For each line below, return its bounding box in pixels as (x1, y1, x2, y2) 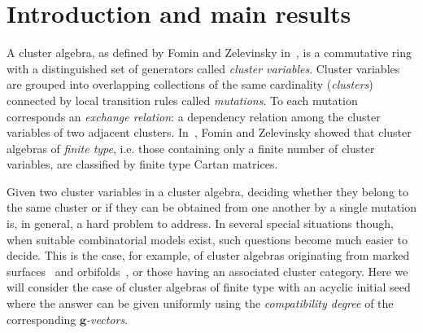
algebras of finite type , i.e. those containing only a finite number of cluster (7, 139, 375, 156)
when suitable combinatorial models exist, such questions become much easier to (7, 230, 408, 248)
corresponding (7, 310, 76, 327)
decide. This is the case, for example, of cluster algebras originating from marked (7, 247, 410, 264)
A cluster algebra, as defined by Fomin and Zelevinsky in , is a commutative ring (7, 44, 412, 61)
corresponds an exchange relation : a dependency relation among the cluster (7, 107, 381, 125)
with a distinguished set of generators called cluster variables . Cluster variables (7, 59, 400, 77)
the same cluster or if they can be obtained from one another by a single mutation (7, 199, 416, 216)
